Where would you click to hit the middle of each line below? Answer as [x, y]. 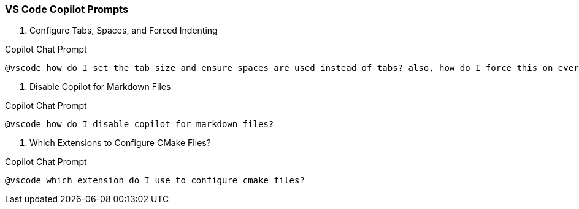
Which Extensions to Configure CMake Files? [120, 143]
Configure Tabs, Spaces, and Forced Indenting [124, 31]
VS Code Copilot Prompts [67, 9]
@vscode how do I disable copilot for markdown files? [140, 124]
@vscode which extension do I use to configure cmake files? [155, 181]
